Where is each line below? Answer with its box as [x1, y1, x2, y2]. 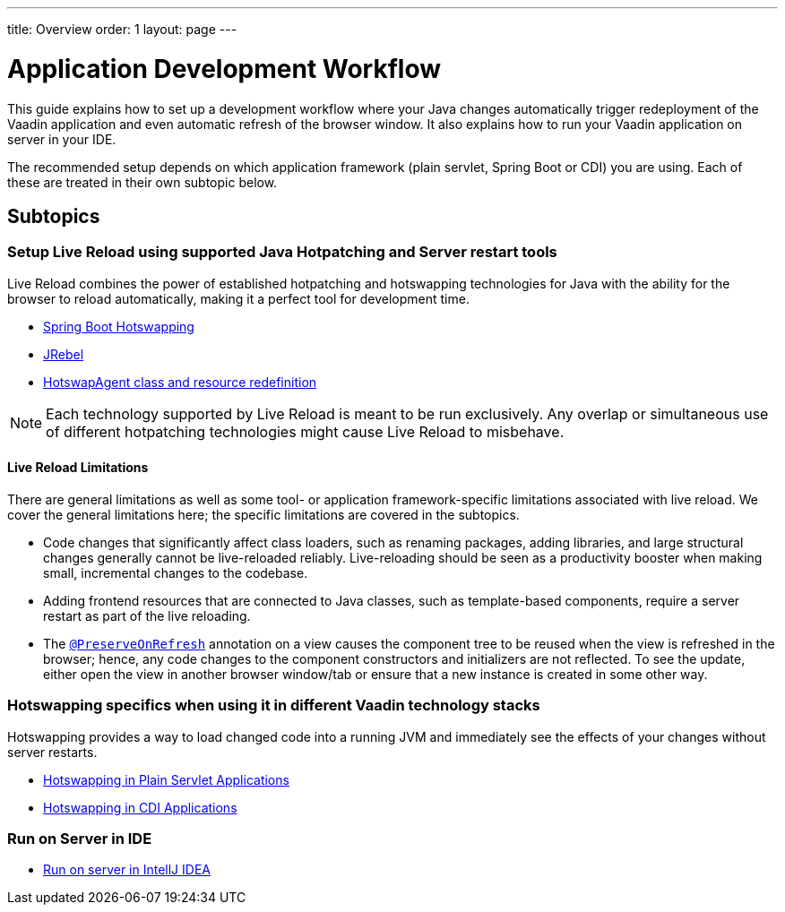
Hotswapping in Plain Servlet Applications [43, 771, 289, 787]
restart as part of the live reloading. [43, 607, 251, 624]
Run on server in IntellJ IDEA [43, 862, 211, 878]
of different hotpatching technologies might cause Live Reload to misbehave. [46, 422, 565, 441]
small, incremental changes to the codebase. [43, 564, 308, 581]
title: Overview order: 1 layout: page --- [7, 22, 237, 37]
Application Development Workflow [7, 53, 442, 84]
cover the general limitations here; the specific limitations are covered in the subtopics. [7, 506, 520, 522]
